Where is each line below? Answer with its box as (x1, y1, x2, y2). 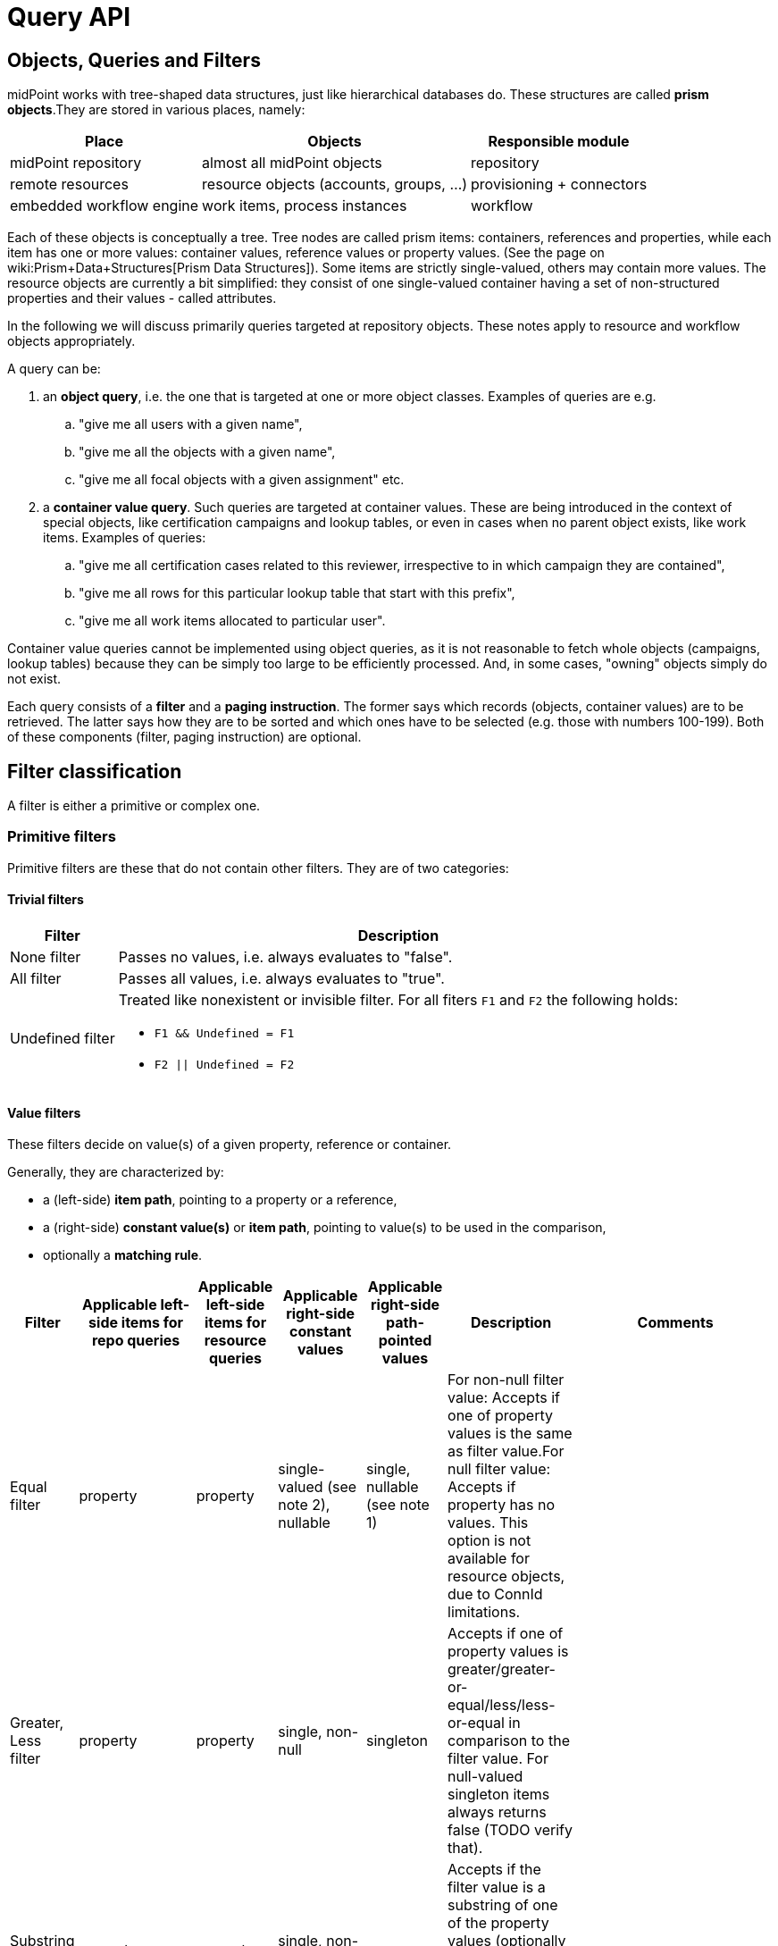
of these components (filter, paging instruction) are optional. (7, 729, 362, 745)
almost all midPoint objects (202, 154, 382, 172)
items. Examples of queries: (43, 530, 206, 546)
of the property (448, 1914, 549, 1933)
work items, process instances (202, 197, 407, 215)
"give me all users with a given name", (79, 416, 303, 432)
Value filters (7, 1104, 81, 1120)
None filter (10, 947, 81, 966)
